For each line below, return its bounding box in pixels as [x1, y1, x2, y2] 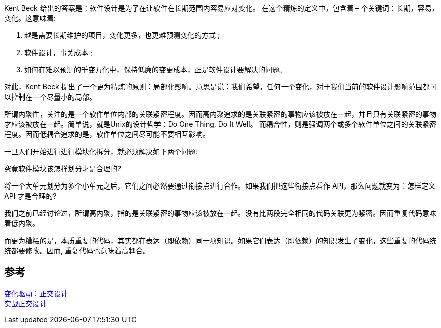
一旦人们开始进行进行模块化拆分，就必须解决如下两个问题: [4, 147, 198, 156]
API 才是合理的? [4, 192, 57, 200]
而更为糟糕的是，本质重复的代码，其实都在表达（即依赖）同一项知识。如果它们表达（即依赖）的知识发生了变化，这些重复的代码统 [4, 236, 436, 245]
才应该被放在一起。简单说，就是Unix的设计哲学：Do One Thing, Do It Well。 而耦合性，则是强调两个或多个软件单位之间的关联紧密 [4, 120, 436, 128]
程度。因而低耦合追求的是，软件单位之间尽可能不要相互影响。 [4, 130, 210, 138]
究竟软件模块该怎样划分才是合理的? [4, 164, 122, 173]
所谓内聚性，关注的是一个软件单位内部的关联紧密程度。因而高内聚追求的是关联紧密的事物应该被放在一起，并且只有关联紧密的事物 [4, 110, 436, 118]
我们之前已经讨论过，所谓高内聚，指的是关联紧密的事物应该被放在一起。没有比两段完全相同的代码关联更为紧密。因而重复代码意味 [4, 209, 436, 217]
